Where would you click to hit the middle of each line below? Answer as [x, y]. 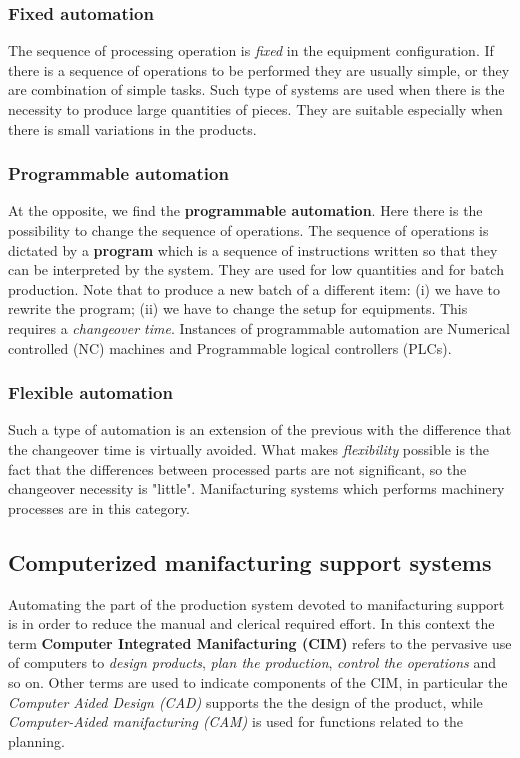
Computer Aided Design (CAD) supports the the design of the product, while [245, 701]
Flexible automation [90, 392]
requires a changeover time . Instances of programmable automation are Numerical [259, 327]
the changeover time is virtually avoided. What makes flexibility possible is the [249, 448]
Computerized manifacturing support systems [250, 561]
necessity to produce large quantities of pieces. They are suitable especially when [255, 109]
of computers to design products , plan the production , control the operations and [252, 662]
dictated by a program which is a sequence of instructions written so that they [253, 249]
